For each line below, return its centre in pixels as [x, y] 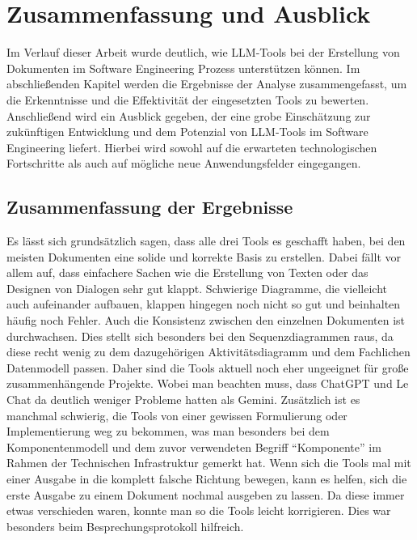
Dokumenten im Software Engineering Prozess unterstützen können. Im [183, 68]
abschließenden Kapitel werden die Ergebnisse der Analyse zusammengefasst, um [207, 84]
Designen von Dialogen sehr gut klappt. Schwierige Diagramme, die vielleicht [197, 288]
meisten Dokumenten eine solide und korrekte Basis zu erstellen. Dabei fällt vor [204, 256]
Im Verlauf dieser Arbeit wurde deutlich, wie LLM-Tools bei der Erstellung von [203, 52]
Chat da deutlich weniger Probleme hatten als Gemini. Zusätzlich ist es [183, 400]
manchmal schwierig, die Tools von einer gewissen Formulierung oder [177, 415]
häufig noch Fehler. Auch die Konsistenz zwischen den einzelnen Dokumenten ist [206, 320]
